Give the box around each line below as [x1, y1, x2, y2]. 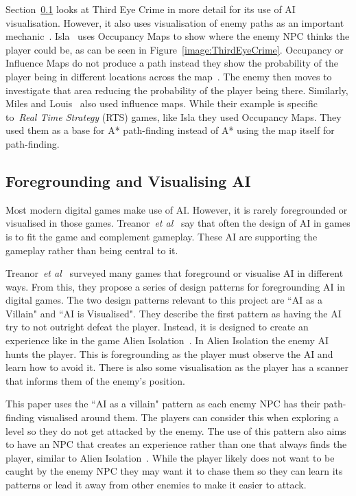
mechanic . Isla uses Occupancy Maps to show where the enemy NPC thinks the [5, 29, 350, 43]
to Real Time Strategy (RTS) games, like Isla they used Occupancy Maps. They [5, 109, 342, 124]
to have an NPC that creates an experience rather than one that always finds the [5, 437, 347, 451]
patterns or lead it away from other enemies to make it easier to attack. [5, 477, 307, 492]
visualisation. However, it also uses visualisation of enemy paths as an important [5, 15, 344, 30]
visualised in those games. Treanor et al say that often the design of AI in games [5, 216, 351, 230]
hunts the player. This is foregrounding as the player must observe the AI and [5, 346, 333, 361]
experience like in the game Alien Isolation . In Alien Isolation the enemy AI [5, 333, 329, 348]
